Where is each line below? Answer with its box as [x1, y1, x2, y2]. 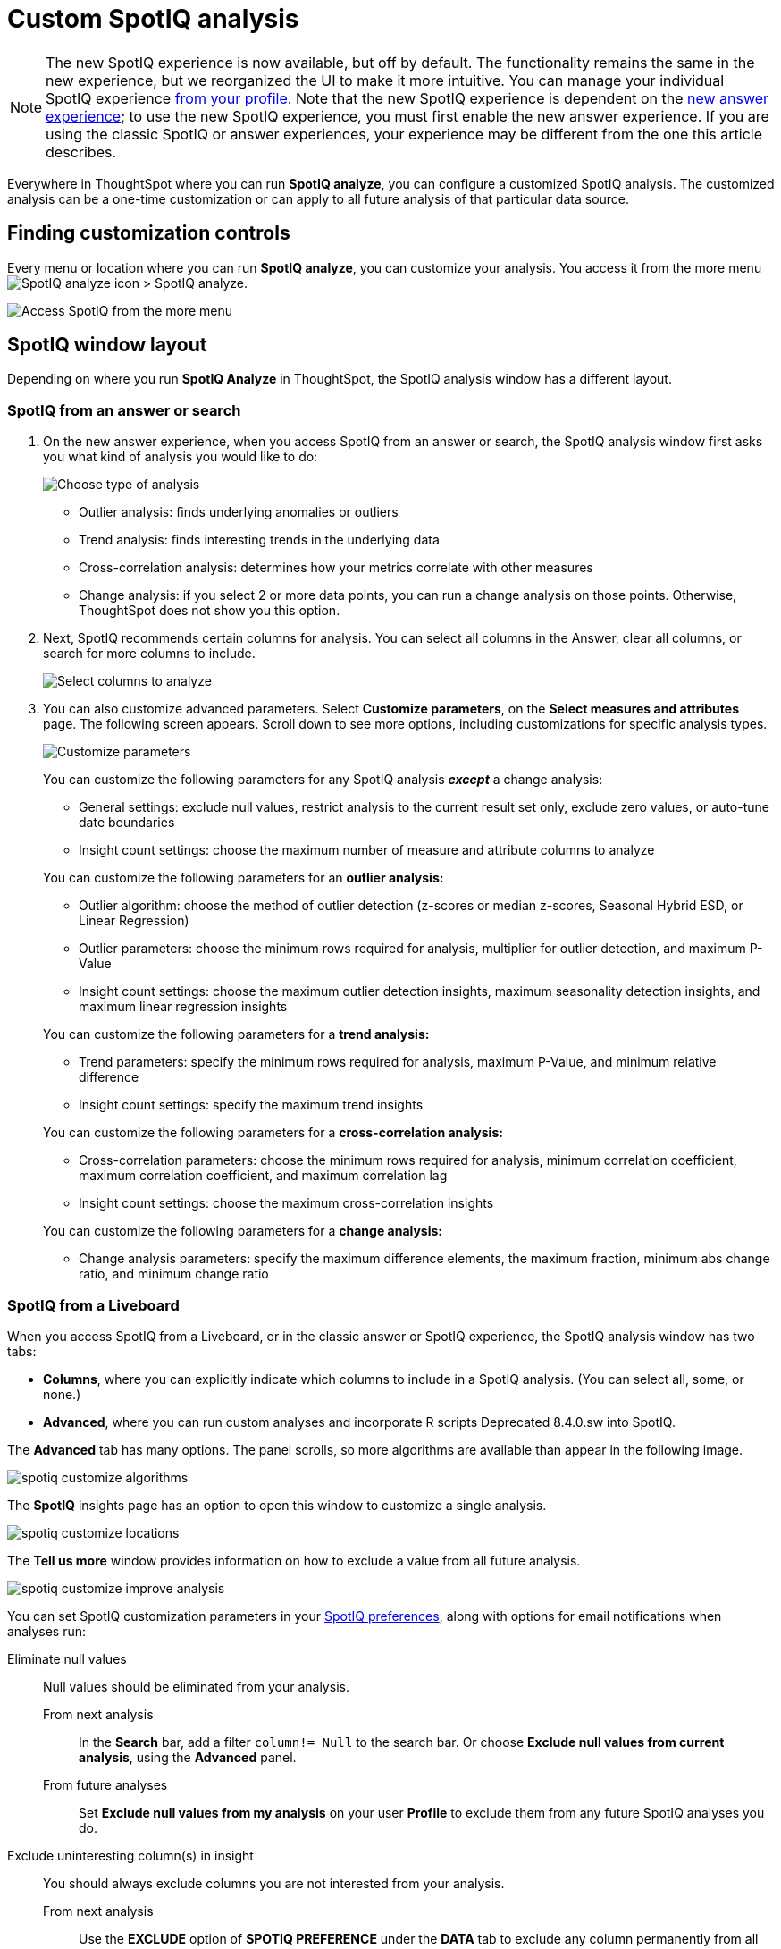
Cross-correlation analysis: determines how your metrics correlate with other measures [79, 560, 593, 576]
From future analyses [43, 1776, 168, 1793]
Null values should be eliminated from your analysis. [43, 1678, 349, 1694]
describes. [46, 142, 117, 161]
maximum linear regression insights [79, 999, 288, 1015]
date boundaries [79, 814, 175, 831]
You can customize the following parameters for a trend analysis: [43, 1026, 430, 1042]
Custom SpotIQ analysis [7, 4, 299, 34]
